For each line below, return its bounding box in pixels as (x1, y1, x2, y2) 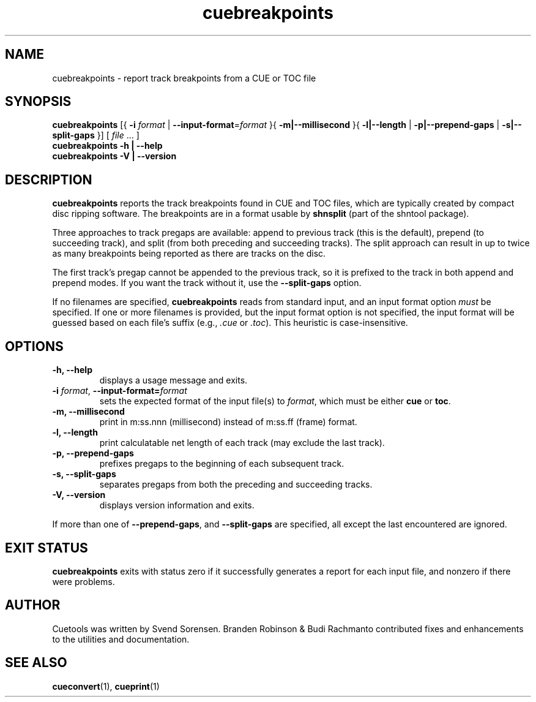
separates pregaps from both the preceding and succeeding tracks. (99, 479, 373, 490)
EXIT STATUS (5, 540, 88, 556)
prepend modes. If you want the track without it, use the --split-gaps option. (52, 277, 362, 289)
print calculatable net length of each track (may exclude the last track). (99, 437, 385, 448)
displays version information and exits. (99, 500, 255, 511)
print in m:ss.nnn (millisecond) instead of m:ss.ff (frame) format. (99, 417, 357, 428)
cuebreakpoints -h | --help (52, 140, 163, 151)
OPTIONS (5, 338, 64, 354)
